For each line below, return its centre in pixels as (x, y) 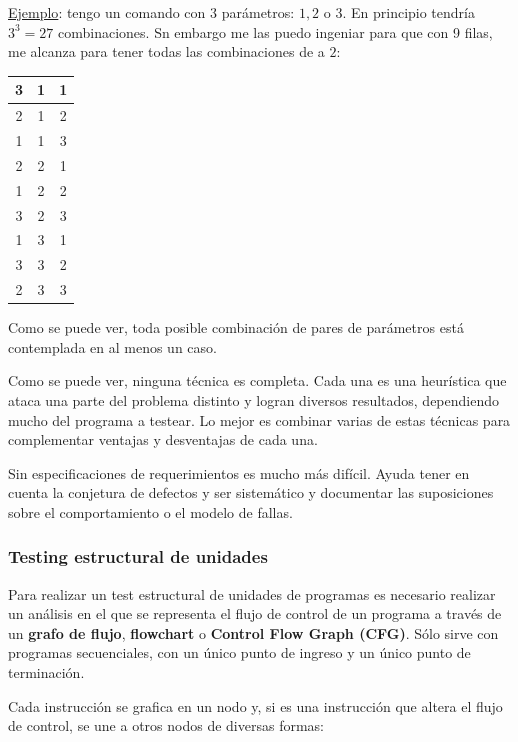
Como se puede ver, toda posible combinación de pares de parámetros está (236, 327)
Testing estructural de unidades (138, 556)
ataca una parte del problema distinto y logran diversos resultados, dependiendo (254, 399)
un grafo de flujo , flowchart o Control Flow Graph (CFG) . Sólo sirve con (253, 632)
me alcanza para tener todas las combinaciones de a (166, 51)
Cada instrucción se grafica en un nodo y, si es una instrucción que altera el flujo (255, 705)
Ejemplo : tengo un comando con (107, 12)
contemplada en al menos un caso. (112, 346)
